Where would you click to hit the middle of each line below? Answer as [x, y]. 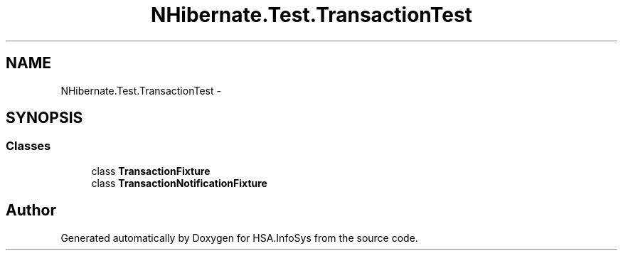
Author [31, 210]
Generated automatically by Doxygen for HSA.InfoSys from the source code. [239, 238]
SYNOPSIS [44, 118]
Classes [28, 146]
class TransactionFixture [151, 171]
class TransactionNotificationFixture [179, 183]
